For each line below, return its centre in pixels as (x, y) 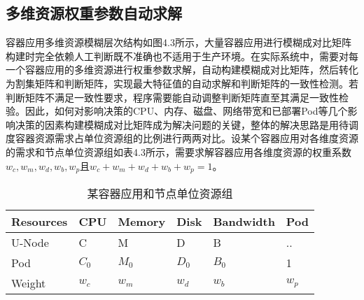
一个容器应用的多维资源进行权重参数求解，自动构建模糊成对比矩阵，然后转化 (182, 70)
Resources (40, 221)
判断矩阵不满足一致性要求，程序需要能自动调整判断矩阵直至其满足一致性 (172, 97)
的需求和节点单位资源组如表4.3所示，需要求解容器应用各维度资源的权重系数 (178, 151)
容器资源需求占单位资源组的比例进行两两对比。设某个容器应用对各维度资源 (187, 138)
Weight (29, 283)
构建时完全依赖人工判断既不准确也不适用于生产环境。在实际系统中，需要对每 (182, 56)
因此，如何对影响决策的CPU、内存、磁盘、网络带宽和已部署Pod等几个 (186, 111)
